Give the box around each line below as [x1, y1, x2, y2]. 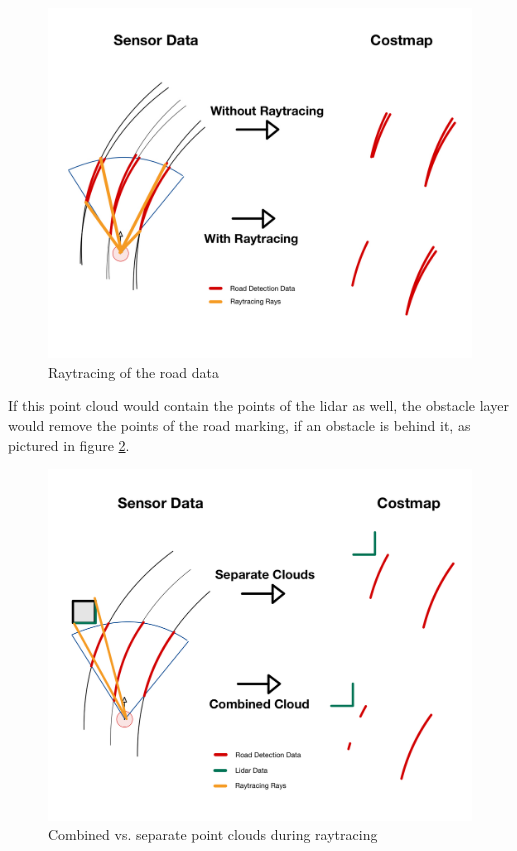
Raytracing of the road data [48, 361, 220, 382]
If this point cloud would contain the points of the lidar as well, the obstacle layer [8, 395, 509, 416]
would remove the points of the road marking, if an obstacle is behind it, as [8, 415, 471, 436]
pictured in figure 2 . [8, 434, 130, 455]
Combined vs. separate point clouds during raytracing [48, 824, 378, 845]
